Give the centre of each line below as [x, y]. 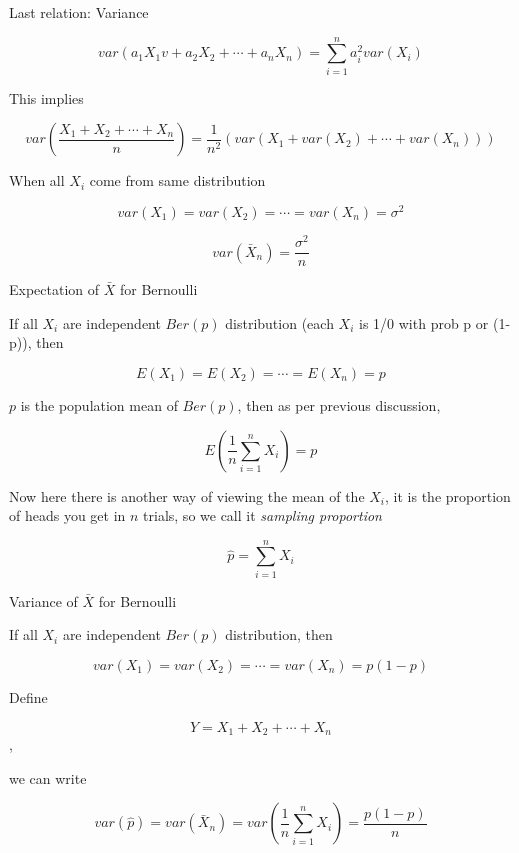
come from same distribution [177, 180]
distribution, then [279, 634]
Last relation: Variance [79, 12]
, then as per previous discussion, [339, 404]
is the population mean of [99, 404]
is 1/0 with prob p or [424, 322]
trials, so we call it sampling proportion [262, 515]
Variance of [43, 600]
